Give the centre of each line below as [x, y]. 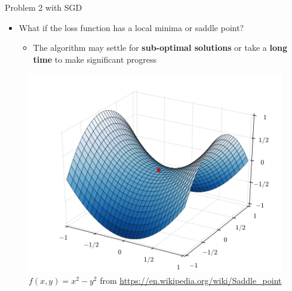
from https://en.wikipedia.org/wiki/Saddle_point [191, 280]
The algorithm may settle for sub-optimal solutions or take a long [160, 48]
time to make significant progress [95, 59]
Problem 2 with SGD [44, 7]
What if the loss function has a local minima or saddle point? [131, 27]
